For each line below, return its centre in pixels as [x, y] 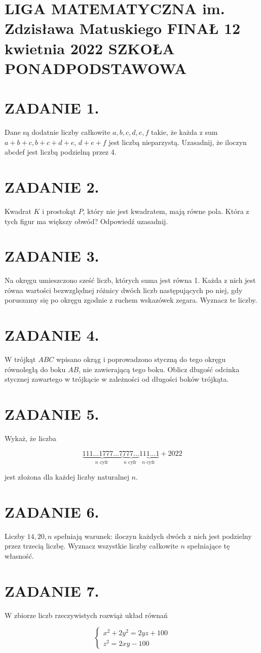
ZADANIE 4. [52, 335]
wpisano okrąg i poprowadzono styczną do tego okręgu [141, 359]
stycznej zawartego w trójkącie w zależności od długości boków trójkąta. [117, 379]
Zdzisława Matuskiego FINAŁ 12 [123, 28]
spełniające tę [209, 546]
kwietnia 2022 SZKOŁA [90, 48]
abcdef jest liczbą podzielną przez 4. [61, 152]
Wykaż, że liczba [30, 438]
